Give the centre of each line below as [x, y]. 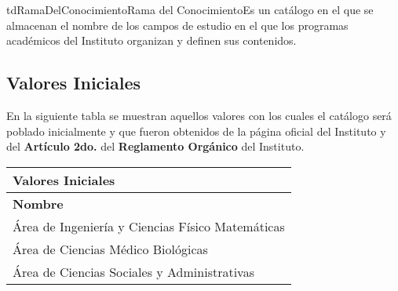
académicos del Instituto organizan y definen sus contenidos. [152, 40]
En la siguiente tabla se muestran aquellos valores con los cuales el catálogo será [199, 115]
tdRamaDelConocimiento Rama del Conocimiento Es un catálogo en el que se [190, 9]
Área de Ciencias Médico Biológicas [110, 249]
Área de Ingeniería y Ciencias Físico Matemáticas [149, 226]
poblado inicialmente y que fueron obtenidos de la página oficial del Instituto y [196, 131]
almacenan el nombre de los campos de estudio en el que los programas [177, 25]
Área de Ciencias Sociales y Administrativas [133, 271]
